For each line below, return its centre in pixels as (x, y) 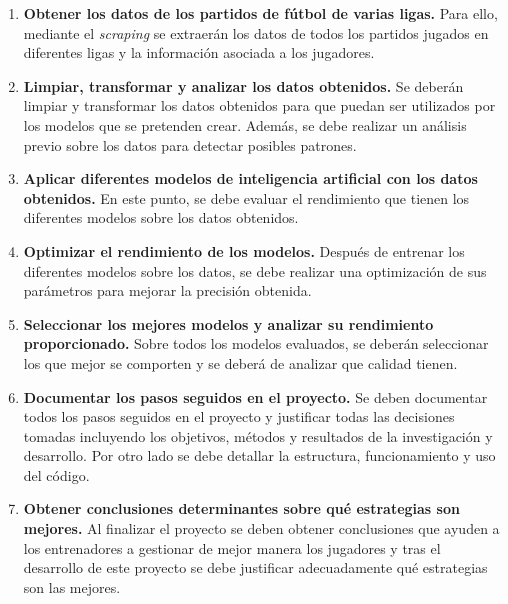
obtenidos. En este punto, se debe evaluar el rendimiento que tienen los (246, 197)
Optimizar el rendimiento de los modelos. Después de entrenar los (244, 250)
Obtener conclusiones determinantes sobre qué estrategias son (241, 508)
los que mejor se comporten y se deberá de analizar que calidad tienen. (240, 362)
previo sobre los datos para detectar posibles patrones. (190, 144)
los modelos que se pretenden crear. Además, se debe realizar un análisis (245, 124)
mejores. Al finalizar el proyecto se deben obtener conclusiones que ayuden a (261, 528)
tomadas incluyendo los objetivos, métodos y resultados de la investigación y (258, 435)
